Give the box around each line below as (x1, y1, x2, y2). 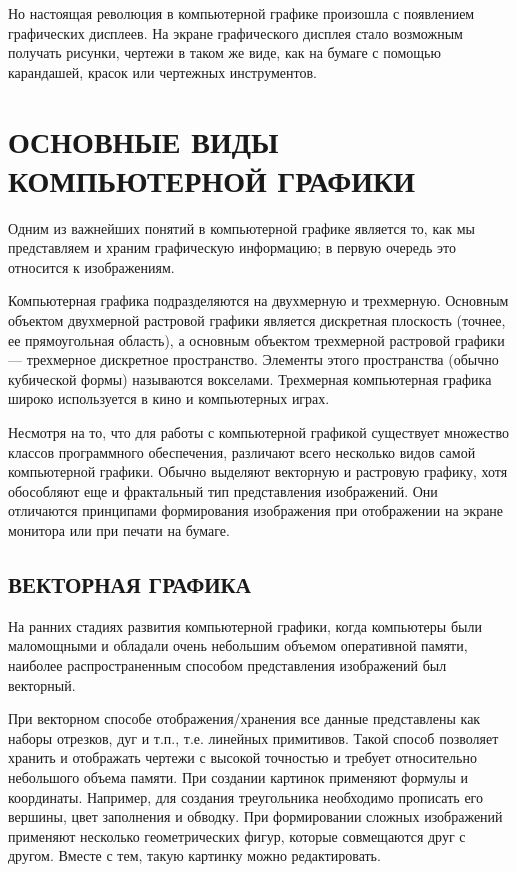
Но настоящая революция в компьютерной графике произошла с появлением (8, 3, 475, 23)
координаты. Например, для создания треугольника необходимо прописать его (8, 786, 483, 807)
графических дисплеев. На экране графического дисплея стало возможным (8, 22, 463, 43)
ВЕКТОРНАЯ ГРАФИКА (8, 568, 251, 599)
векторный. (8, 674, 76, 695)
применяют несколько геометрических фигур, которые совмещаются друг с (8, 825, 466, 846)
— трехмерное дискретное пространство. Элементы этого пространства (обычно (8, 349, 499, 370)
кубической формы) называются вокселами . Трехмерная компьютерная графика (8, 368, 492, 389)
